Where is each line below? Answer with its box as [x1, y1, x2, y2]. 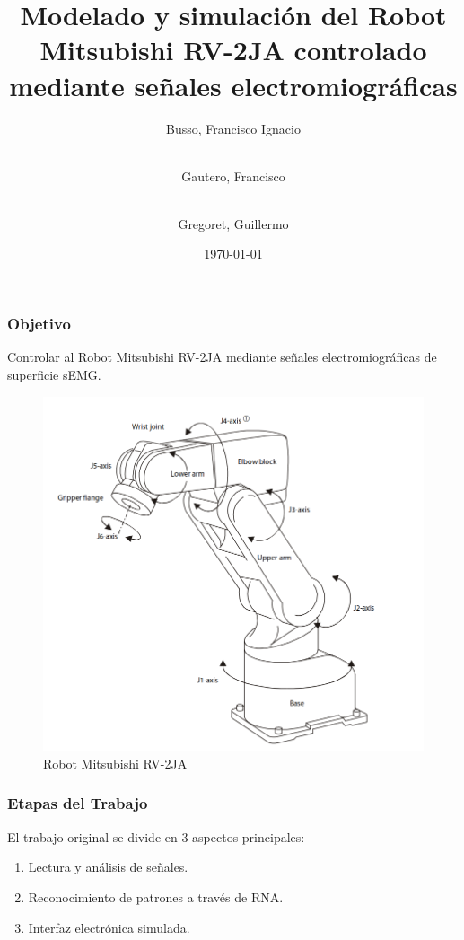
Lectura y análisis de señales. [28, 857, 188, 876]
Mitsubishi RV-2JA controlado [39, 31, 427, 68]
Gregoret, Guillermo [178, 214, 289, 233]
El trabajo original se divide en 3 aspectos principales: [7, 827, 305, 846]
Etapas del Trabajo [7, 792, 148, 814]
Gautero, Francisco [181, 166, 285, 185]
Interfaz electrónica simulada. [28, 918, 190, 936]
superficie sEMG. [7, 365, 101, 383]
